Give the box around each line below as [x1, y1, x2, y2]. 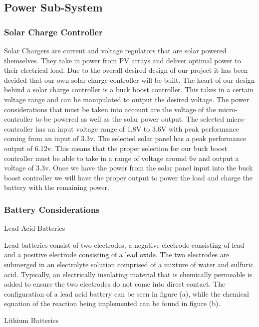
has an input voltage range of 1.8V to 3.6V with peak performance [35, 123, 239, 134]
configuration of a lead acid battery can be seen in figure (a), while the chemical [4, 288, 249, 299]
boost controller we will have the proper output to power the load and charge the [4, 172, 253, 182]
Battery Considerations [4, 203, 100, 215]
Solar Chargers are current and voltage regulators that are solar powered [4, 45, 227, 55]
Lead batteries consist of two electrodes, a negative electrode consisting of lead [4, 239, 245, 250]
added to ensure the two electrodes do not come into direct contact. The [4, 279, 226, 289]
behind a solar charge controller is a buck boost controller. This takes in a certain [4, 84, 254, 95]
